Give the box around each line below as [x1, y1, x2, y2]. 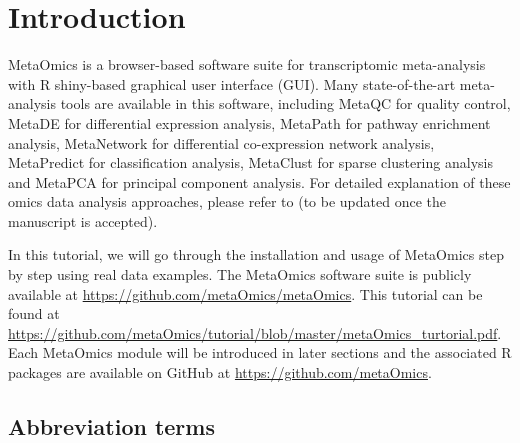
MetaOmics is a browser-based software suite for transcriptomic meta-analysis [8, 54, 486, 75]
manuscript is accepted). [8, 210, 158, 231]
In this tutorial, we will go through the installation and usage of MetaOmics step [8, 244, 504, 265]
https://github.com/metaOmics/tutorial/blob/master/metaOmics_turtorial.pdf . [8, 322, 502, 343]
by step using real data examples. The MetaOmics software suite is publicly [8, 264, 472, 285]
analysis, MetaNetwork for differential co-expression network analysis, [8, 132, 435, 153]
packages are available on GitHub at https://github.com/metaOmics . [8, 362, 432, 383]
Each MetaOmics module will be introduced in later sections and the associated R [8, 342, 512, 363]
